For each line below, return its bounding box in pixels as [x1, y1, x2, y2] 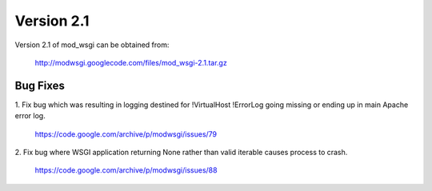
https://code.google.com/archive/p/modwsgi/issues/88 [34, 165, 218, 175]
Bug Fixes [14, 78, 66, 92]
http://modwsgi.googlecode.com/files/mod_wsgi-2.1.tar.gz [34, 58, 227, 67]
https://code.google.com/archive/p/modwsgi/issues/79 [34, 129, 218, 139]
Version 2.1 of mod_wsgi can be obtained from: [14, 40, 170, 50]
